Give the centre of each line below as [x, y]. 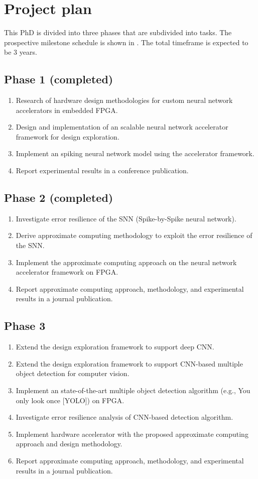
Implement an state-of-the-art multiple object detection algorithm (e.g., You [133, 390]
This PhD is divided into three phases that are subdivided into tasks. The [118, 32]
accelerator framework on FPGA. [67, 272]
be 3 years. [21, 52]
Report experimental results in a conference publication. [102, 170]
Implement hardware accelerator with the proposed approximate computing [132, 434]
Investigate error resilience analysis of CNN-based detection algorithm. [124, 417]
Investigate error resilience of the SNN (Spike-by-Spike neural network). [126, 218]
